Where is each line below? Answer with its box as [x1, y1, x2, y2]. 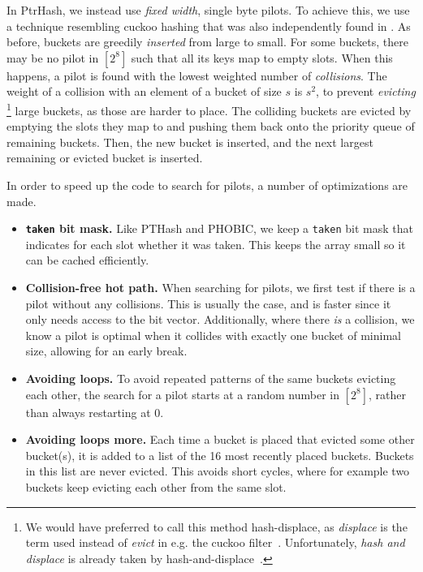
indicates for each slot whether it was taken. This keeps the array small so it [25, 235, 406, 252]
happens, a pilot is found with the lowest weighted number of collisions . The [6, 67, 387, 84]
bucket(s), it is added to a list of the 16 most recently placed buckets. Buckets [25, 446, 414, 463]
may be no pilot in [6, 49, 99, 66]
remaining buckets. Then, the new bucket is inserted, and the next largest [6, 133, 373, 150]
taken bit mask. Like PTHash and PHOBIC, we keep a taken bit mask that [25, 220, 413, 237]
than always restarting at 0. [25, 403, 164, 420]
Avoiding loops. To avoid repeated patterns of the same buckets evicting [25, 370, 396, 386]
